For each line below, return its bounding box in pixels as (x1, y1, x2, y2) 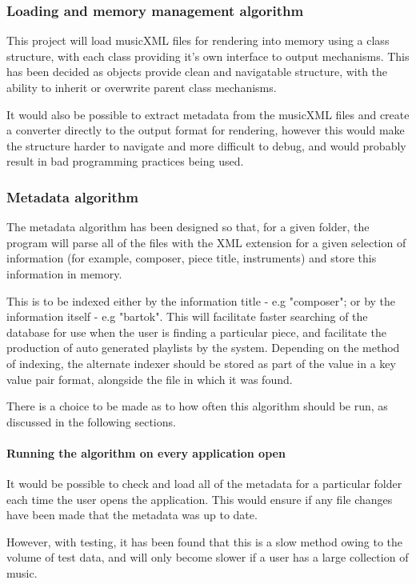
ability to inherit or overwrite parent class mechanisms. (6, 79, 277, 95)
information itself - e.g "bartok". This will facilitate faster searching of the (6, 308, 368, 325)
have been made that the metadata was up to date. (6, 506, 258, 523)
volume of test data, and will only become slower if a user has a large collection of (6, 549, 409, 566)
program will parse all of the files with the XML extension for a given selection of (6, 234, 406, 250)
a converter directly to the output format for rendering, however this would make (6, 122, 405, 138)
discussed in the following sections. (6, 413, 176, 430)
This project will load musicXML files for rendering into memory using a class (6, 32, 390, 49)
